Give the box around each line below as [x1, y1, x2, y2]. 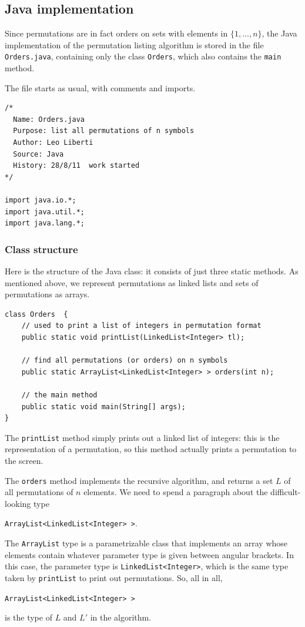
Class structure [5, 241, 78, 256]
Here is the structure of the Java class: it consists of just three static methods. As [5, 264, 299, 277]
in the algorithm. [90, 611, 152, 623]
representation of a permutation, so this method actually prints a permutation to [5, 443, 297, 455]
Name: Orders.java [13, 115, 85, 124]
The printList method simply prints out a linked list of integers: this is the [5, 431, 280, 443]
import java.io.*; [5, 195, 76, 204]
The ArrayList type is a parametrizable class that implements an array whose [5, 537, 288, 549]
